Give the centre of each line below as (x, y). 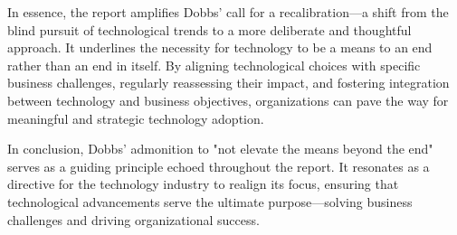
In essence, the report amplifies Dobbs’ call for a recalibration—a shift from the (228, 12)
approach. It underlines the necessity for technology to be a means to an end (220, 47)
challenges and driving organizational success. (133, 219)
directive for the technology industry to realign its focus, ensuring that (203, 184)
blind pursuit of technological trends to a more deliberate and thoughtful (209, 29)
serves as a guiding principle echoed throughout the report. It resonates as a (219, 166)
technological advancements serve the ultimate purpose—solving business (210, 201)
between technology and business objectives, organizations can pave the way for (228, 100)
